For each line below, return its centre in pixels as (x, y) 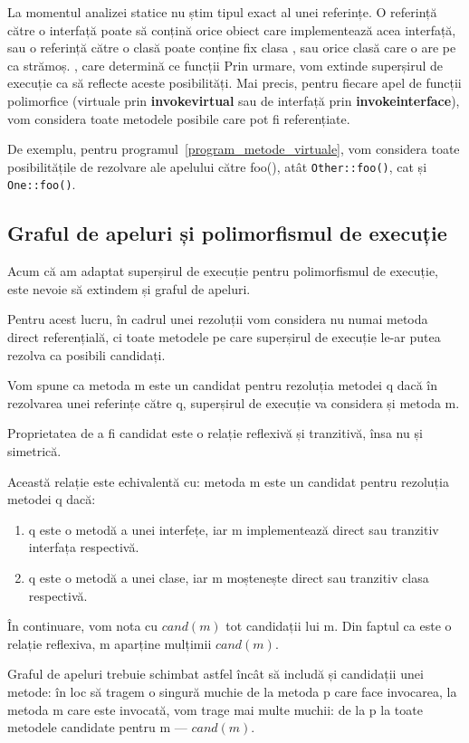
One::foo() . (42, 184)
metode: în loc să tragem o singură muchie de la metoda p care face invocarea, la (232, 691)
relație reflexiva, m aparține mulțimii (110, 643)
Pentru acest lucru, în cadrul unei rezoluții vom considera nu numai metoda (218, 319)
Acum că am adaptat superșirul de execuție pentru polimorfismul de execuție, (223, 271)
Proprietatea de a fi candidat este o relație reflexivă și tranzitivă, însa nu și (215, 433)
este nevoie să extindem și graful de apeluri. (129, 288)
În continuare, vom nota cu (83, 626)
